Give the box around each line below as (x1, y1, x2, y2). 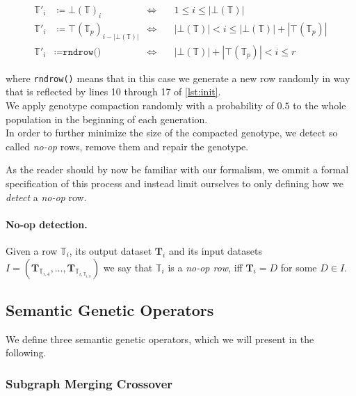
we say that (103, 260, 153, 274)
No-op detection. (6, 216, 88, 231)
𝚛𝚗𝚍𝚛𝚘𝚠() (63, 47, 102, 57)
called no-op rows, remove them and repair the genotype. (6, 138, 249, 153)
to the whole (293, 98, 346, 112)
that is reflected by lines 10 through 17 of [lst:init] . (6, 84, 221, 99)
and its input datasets (168, 243, 262, 258)
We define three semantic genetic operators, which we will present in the (6, 331, 314, 346)
